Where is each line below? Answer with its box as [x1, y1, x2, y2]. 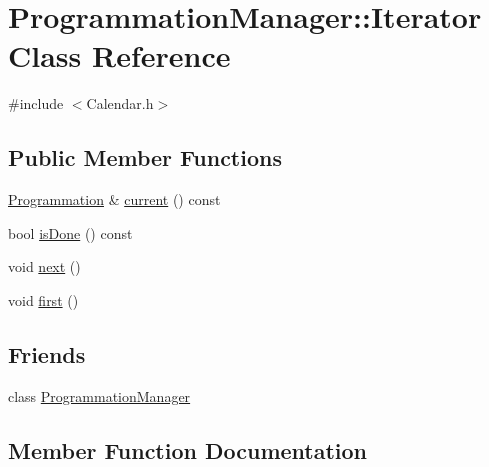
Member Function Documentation [8, 434, 368, 465]
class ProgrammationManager [8, 385, 191, 406]
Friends [8, 338, 86, 369]
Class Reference [8, 35, 231, 76]
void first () [8, 289, 79, 310]
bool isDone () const [8, 222, 133, 243]
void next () [8, 256, 81, 277]
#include [8, 93, 64, 114]
